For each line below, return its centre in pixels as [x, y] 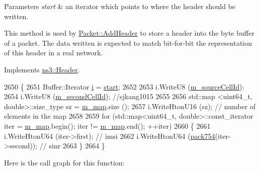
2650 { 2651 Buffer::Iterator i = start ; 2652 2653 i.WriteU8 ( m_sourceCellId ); [124, 86]
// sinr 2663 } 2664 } [72, 146]
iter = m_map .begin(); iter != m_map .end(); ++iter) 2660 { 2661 [107, 125]
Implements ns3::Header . [42, 69]
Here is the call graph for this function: [64, 162]
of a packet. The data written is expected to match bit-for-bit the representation [128, 42]
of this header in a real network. [54, 53]
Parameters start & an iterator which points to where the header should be [120, 6]
